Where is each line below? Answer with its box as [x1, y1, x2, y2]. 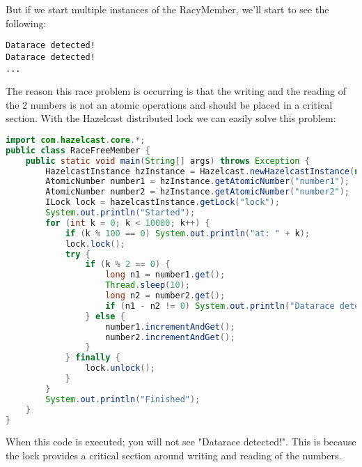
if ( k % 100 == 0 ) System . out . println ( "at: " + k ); [65, 228, 310, 238]
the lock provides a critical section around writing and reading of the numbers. [6, 448, 342, 463]
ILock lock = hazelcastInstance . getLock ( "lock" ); [45, 197, 280, 208]
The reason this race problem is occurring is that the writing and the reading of [6, 84, 347, 98]
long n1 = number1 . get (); [105, 270, 226, 280]
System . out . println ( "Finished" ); [45, 394, 200, 404]
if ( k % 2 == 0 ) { [85, 259, 171, 270]
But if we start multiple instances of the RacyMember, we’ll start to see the [6, 2, 329, 16]
